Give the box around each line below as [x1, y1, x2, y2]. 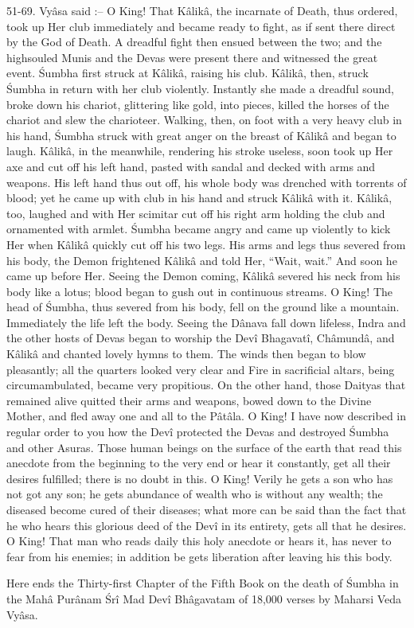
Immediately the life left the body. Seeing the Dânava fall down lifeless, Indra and [6, 314, 406, 330]
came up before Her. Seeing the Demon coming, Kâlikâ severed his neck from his [6, 267, 400, 284]
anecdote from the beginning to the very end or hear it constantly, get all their [6, 454, 391, 471]
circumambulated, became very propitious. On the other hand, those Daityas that [6, 376, 406, 393]
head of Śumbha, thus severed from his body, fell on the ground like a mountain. [6, 298, 400, 315]
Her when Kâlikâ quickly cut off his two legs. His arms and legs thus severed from [6, 236, 406, 252]
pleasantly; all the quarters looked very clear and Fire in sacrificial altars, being [6, 361, 395, 377]
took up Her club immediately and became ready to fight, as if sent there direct [6, 18, 396, 34]
